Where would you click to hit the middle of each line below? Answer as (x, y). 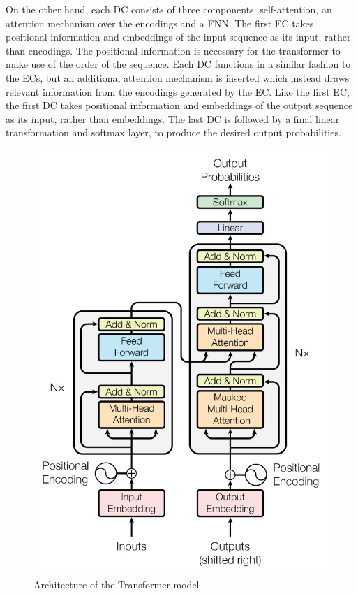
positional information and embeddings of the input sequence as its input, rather (178, 37)
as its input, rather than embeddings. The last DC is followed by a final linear (173, 118)
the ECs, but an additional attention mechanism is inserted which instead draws (178, 77)
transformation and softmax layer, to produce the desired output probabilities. (173, 132)
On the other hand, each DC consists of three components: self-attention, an (169, 9)
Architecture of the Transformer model (117, 585)
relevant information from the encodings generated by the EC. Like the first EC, (178, 91)
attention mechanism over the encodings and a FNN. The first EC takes (160, 23)
